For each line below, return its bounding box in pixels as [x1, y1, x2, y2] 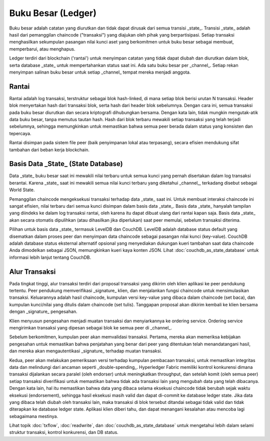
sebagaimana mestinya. [9, 413, 58, 419]
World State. [9, 187, 35, 193]
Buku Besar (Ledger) [9, 8, 97, 19]
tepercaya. [9, 130, 31, 136]
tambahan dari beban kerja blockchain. [9, 147, 90, 153]
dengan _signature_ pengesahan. [9, 308, 77, 315]
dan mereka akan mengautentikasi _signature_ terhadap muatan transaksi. [9, 348, 162, 354]
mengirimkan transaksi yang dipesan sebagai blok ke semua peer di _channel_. [9, 324, 172, 330]
